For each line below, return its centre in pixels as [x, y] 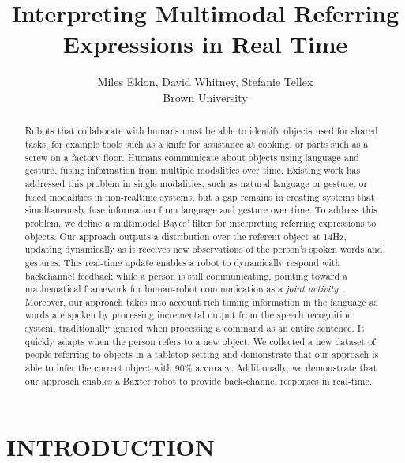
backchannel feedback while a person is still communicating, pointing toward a [186, 275]
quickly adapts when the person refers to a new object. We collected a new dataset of [200, 341]
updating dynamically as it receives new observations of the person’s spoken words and [204, 249]
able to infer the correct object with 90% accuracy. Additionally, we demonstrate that [201, 368]
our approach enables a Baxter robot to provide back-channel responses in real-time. [199, 380]
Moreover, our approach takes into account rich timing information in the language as [201, 301]
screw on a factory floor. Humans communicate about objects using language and [192, 157]
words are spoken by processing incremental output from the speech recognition [189, 315]
